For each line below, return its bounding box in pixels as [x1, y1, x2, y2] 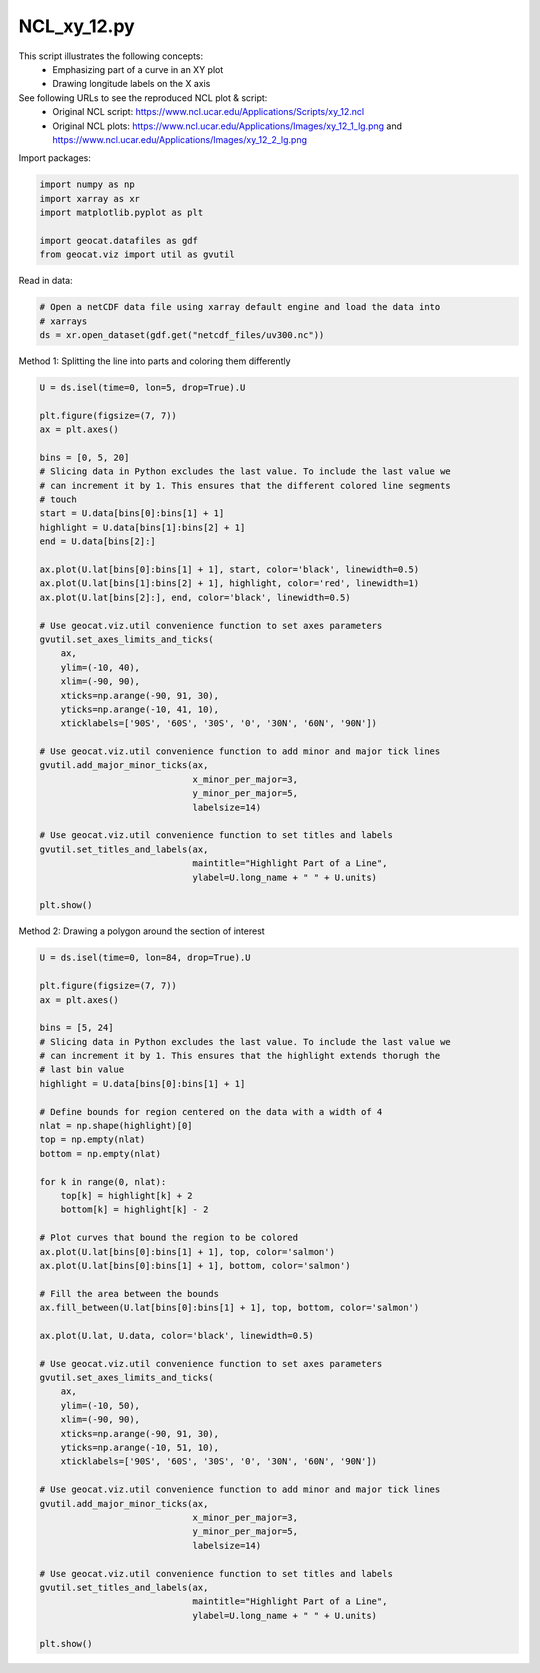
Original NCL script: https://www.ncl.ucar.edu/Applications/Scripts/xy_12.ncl [52, 106, 365, 118]
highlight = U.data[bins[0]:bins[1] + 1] [39, 1078, 246, 1089]
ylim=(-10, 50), [60, 1400, 140, 1411]
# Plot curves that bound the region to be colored [39, 1232, 299, 1244]
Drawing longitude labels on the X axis [52, 78, 211, 90]
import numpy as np [39, 179, 135, 190]
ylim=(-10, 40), [60, 661, 140, 673]
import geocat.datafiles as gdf [39, 235, 199, 246]
